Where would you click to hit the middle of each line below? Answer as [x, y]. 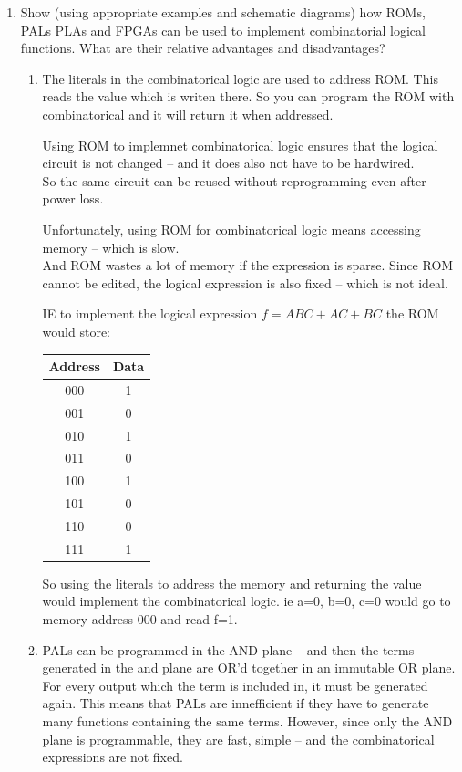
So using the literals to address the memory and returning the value [232, 583]
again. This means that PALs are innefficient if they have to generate [236, 703]
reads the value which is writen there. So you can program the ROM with [248, 96]
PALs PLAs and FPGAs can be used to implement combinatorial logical [223, 30]
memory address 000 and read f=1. [140, 619]
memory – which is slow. [111, 247]
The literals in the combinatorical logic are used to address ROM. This [240, 78]
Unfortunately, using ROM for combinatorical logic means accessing [231, 229]
